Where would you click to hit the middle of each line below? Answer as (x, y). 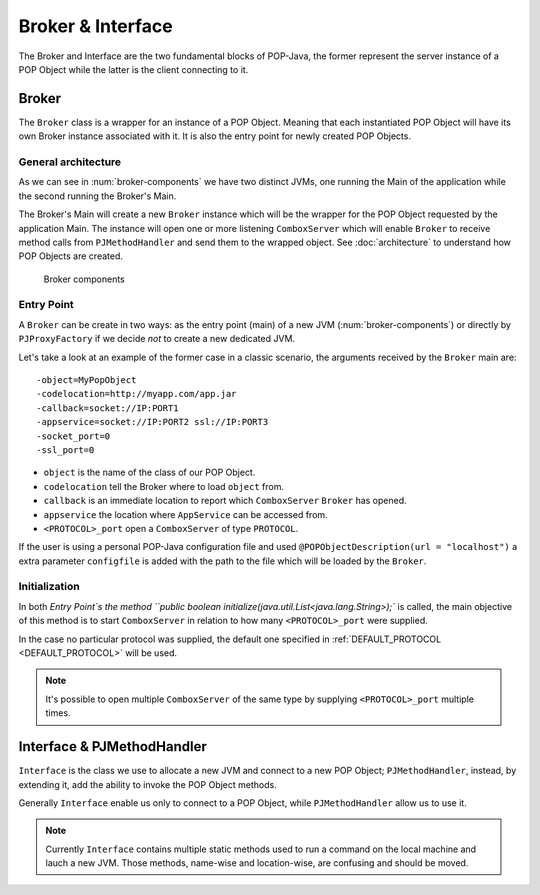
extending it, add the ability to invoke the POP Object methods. (147, 784)
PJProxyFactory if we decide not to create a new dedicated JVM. (156, 339)
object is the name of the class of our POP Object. (149, 472)
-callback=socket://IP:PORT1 (107, 408)
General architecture (70, 162)
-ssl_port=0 (65, 449)
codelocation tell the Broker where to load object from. (164, 486)
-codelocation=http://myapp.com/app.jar (136, 394)
